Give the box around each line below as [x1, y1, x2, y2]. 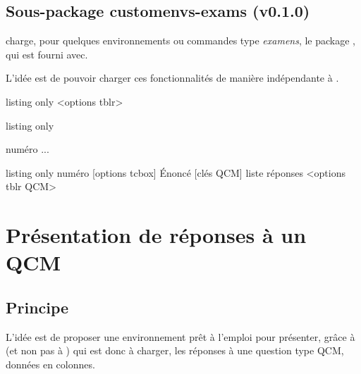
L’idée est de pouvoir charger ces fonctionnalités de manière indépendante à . [6, 70, 339, 85]
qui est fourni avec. [6, 46, 88, 61]
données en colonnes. [6, 356, 95, 371]
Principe [6, 296, 69, 318]
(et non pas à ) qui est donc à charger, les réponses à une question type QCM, [6, 343, 344, 358]
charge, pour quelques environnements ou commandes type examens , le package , [6, 33, 356, 48]
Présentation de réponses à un [6, 220, 307, 249]
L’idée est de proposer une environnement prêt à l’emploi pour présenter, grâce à [6, 329, 355, 344]
